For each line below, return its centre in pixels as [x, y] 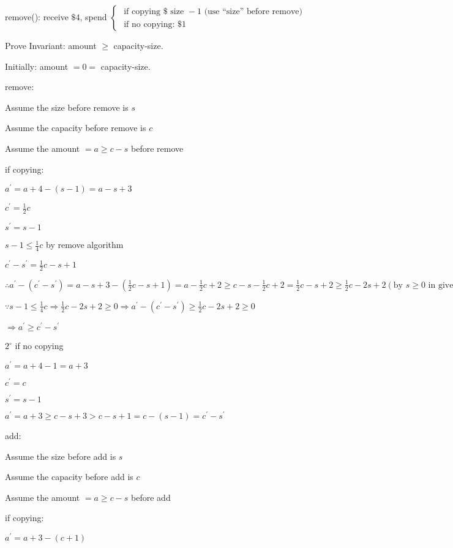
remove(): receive [37, 17]
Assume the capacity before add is [69, 477]
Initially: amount [37, 66]
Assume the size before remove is [67, 107]
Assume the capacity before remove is [76, 128]
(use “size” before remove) [253, 11]
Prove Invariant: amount [51, 45]
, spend [93, 17]
